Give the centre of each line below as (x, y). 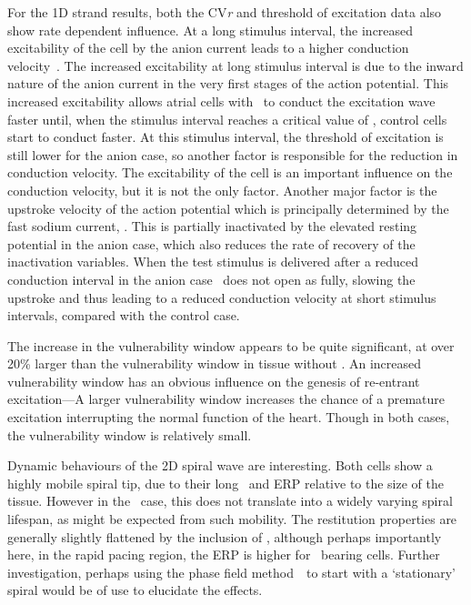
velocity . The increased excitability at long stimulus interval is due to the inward (235, 65)
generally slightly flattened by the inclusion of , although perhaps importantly (225, 536)
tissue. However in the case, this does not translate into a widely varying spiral (230, 501)
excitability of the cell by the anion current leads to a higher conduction (208, 48)
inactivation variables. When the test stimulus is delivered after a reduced (213, 262)
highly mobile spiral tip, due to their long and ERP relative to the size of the (225, 483)
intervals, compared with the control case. (124, 315)
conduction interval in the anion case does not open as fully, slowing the (211, 279)
